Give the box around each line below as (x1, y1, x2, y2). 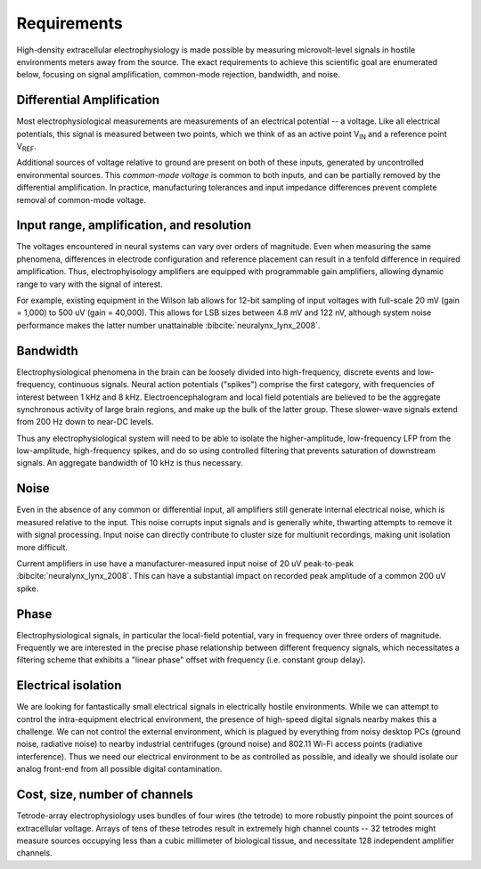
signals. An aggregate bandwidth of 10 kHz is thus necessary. (16, 458, 244, 468)
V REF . (16, 141, 37, 153)
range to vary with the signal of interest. (16, 279, 164, 289)
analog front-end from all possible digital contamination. (16, 764, 223, 775)
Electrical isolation (16, 678, 122, 694)
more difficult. (16, 541, 69, 552)
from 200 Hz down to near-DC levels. (16, 417, 154, 427)
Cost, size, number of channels (16, 787, 193, 802)
